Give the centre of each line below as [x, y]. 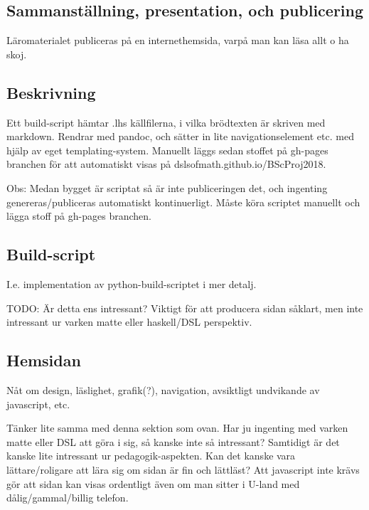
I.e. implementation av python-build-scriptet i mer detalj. [132, 283]
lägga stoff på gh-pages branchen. [79, 216]
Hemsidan [44, 360]
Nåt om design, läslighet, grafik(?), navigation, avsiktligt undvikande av [163, 389]
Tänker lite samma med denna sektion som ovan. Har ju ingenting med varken [177, 428]
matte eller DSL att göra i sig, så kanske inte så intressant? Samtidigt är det [173, 441]
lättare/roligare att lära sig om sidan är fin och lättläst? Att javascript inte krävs [183, 469]
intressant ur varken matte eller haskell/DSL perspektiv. [129, 322]
